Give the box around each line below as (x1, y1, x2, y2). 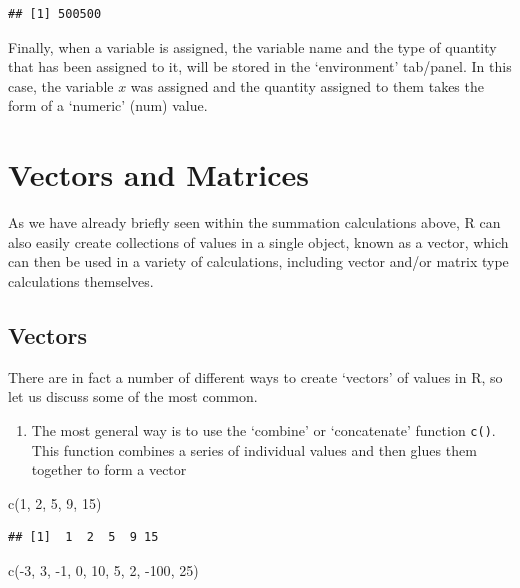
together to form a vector (31, 459, 187, 480)
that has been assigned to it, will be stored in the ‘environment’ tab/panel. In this (8, 56, 512, 77)
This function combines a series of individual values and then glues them (31, 439, 477, 460)
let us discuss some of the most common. (8, 386, 258, 407)
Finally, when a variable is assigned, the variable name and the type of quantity (8, 36, 497, 57)
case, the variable (8, 75, 114, 96)
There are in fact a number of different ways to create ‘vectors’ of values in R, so (8, 366, 503, 387)
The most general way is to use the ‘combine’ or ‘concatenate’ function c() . (31, 419, 496, 440)
